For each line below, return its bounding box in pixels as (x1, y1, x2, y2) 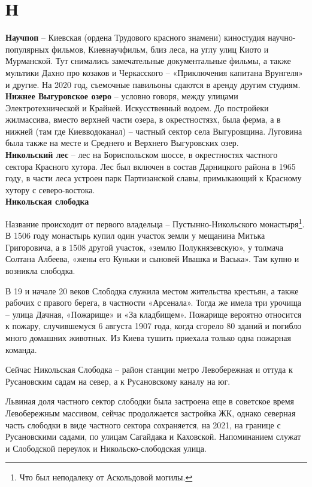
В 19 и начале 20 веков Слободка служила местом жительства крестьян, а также (5, 284, 299, 297)
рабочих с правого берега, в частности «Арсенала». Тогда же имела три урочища (5, 296, 302, 309)
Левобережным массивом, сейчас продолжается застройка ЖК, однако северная (5, 407, 296, 419)
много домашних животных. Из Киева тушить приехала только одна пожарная (5, 331, 291, 344)
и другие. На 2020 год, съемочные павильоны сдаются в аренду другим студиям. (5, 78, 301, 90)
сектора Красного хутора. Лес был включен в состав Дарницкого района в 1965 (5, 160, 296, 172)
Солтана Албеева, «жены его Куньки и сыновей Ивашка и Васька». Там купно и (5, 252, 299, 265)
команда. (5, 343, 37, 355)
